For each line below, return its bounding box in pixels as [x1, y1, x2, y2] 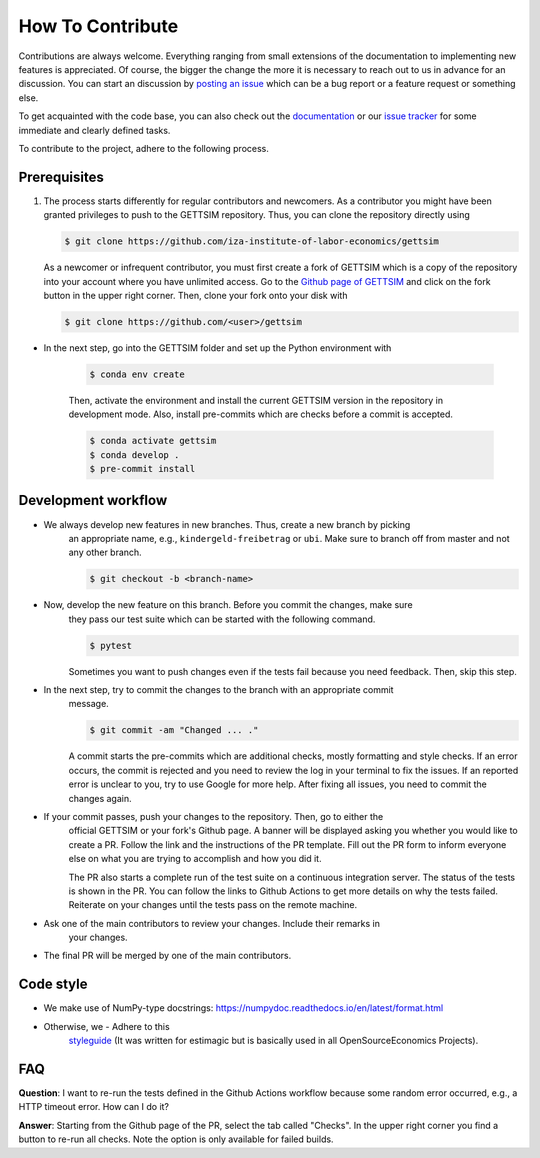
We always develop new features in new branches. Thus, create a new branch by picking [43, 518, 411, 530]
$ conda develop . [89, 449, 180, 460]
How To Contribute [18, 15, 179, 37]
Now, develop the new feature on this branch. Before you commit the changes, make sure [43, 599, 414, 611]
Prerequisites [18, 168, 104, 185]
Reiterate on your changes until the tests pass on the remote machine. [68, 899, 358, 911]
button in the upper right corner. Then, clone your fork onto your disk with [43, 289, 348, 301]
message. [68, 698, 109, 710]
